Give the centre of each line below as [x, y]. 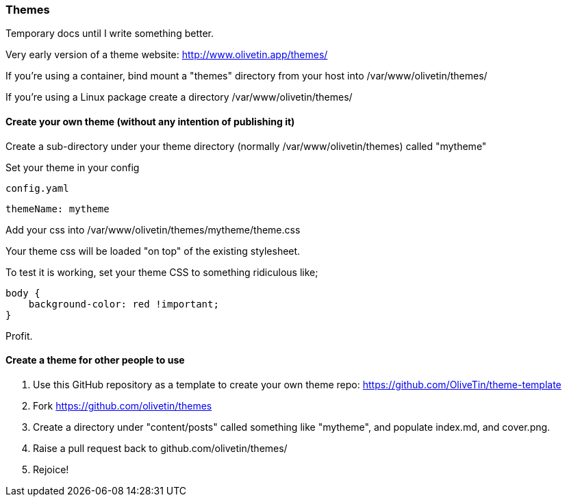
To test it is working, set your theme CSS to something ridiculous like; [162, 272]
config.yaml [37, 188]
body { [23, 293]
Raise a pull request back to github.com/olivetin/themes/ [160, 448]
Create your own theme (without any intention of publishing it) [150, 121]
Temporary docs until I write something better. [110, 34]
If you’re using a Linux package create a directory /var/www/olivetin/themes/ [179, 97]
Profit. [19, 336]
